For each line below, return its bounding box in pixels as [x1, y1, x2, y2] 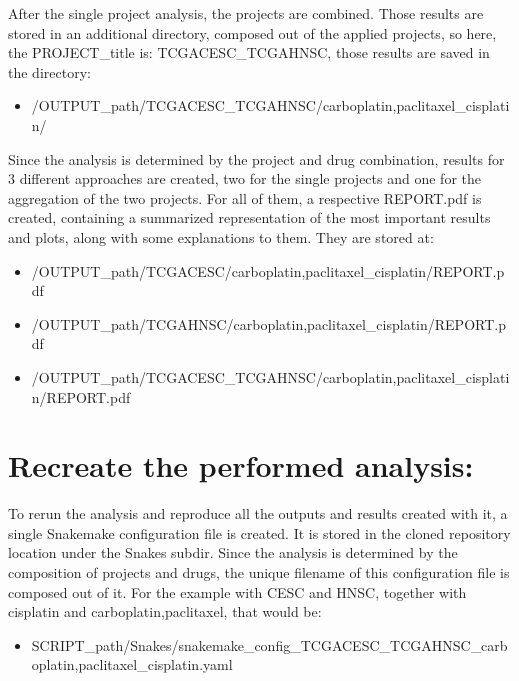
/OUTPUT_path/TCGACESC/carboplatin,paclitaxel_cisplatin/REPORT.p [31, 260, 505, 281]
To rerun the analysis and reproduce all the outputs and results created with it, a [8, 503, 508, 524]
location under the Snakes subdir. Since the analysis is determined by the [8, 542, 458, 563]
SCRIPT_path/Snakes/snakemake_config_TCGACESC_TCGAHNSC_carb [31, 634, 508, 655]
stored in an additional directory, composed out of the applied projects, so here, [8, 22, 497, 43]
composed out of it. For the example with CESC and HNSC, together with [8, 581, 467, 602]
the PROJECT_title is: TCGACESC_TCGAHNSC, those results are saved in [8, 42, 490, 63]
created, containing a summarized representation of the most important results [8, 207, 491, 228]
